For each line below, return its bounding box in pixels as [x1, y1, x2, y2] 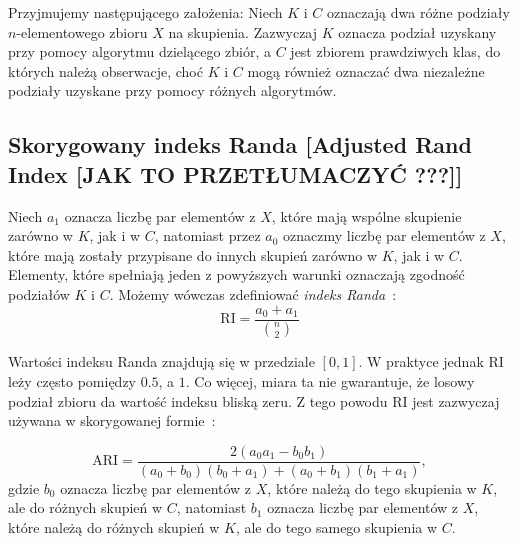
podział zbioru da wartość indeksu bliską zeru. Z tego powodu [8, 390, 388, 411]
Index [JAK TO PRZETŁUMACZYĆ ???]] [8, 158, 463, 189]
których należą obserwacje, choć [8, 60, 203, 81]
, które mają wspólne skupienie [271, 205, 462, 226]
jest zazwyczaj [412, 390, 500, 411]
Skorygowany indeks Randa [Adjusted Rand [8, 129, 472, 160]
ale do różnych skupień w [8, 497, 163, 518]
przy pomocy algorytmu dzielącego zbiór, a [8, 41, 272, 62]
